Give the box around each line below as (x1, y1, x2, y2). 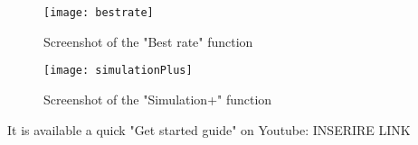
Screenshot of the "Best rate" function (43, 32, 253, 50)
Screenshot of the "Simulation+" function (43, 89, 272, 108)
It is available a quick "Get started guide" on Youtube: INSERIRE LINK (7, 120, 411, 139)
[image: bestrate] (43, 6, 154, 19)
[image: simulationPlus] (43, 64, 193, 77)
